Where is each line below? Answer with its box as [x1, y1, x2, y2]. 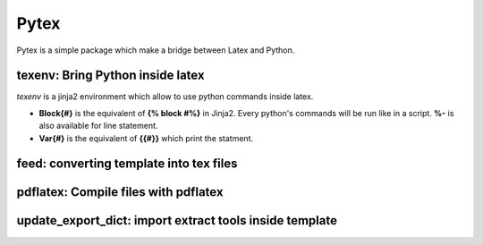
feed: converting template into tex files [16, 156, 238, 172]
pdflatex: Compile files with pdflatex [16, 184, 224, 200]
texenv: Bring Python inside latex [16, 68, 205, 83]
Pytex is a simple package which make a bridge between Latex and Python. [16, 45, 295, 55]
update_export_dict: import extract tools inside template [16, 213, 337, 228]
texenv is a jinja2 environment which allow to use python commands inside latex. [16, 91, 314, 102]
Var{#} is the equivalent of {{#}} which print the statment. [38, 132, 254, 143]
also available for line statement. [38, 121, 158, 131]
